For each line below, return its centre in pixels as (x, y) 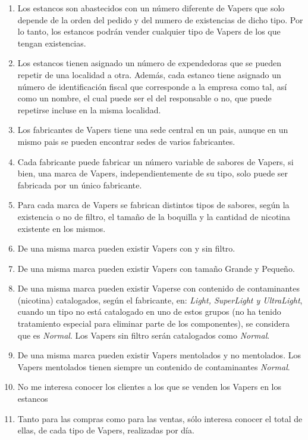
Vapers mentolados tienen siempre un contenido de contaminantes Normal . (154, 366)
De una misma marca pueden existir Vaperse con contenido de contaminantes (159, 288)
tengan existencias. (52, 43)
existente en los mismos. (62, 228)
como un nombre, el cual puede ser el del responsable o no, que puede (144, 98)
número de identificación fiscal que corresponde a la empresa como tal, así (152, 86)
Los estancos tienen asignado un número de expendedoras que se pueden (150, 63)
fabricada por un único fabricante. (80, 185)
